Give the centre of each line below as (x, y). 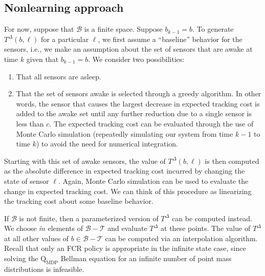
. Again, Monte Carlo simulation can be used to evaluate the (153, 181)
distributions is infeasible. (44, 269)
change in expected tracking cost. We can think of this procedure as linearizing (128, 191)
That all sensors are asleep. (59, 76)
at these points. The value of (206, 228)
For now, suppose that (39, 29)
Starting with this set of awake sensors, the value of (85, 161)
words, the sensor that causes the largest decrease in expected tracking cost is (138, 103)
